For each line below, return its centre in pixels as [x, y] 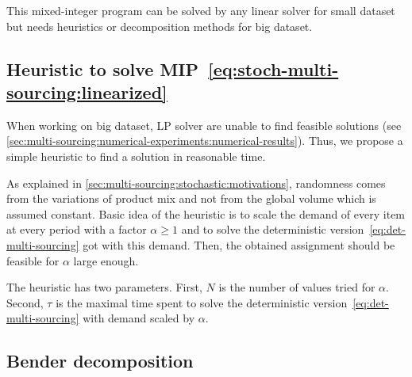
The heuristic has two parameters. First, [104, 287]
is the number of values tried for [297, 287]
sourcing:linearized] [87, 91]
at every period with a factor [77, 229]
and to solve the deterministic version [273, 229]
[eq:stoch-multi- [273, 69]
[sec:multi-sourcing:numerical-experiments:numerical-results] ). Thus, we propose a [205, 141]
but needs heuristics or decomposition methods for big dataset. [160, 26]
